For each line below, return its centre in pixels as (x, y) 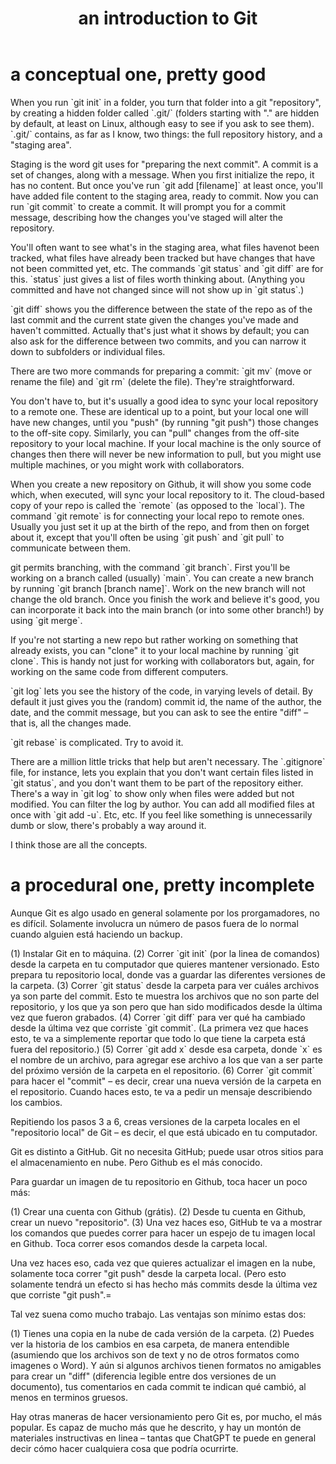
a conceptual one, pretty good (138, 74)
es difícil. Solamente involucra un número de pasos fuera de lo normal (154, 923)
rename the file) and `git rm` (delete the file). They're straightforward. (152, 381)
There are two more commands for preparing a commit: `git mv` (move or (161, 371)
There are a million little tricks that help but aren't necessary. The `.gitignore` (168, 761)
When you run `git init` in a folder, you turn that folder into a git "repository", (166, 102)
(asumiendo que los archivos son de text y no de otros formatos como (155, 1354)
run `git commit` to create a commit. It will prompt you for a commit (148, 206)
